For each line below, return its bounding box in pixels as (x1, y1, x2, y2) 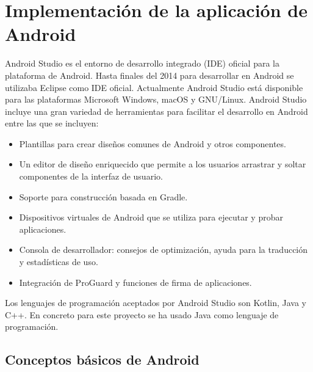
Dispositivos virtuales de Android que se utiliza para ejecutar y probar (19, 211, 283, 224)
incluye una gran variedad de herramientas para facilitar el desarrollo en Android (5, 104, 308, 117)
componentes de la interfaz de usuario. (19, 170, 163, 183)
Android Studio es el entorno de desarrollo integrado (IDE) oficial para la (5, 57, 279, 70)
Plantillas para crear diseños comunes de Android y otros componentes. (19, 137, 286, 150)
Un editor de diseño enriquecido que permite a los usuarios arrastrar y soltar (19, 158, 306, 170)
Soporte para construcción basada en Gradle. (19, 190, 188, 203)
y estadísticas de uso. (19, 255, 98, 268)
